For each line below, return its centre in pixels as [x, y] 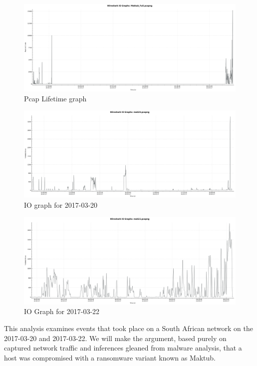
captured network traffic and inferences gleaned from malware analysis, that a [123, 348]
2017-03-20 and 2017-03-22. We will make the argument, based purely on [115, 338]
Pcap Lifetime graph [55, 98]
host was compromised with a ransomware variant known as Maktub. [110, 357]
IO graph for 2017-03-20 [61, 205]
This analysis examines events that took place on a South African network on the [128, 328]
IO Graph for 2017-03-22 [62, 311]
